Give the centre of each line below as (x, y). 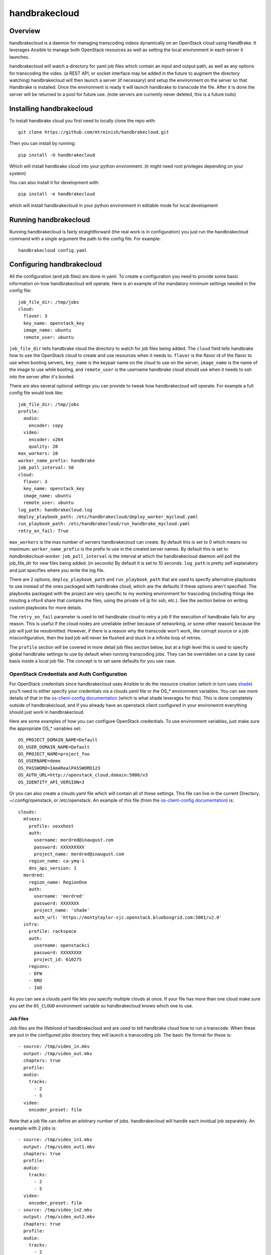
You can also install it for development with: (54, 183)
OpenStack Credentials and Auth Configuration (68, 674)
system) (18, 173)
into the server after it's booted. (42, 376)
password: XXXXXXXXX (59, 847)
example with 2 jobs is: (33, 1128)
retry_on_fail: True (43, 531)
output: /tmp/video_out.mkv (58, 1053)
